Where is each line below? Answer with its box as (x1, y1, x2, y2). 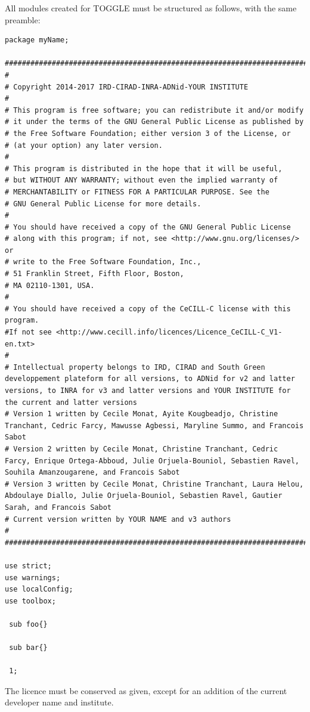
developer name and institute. (5, 696, 114, 708)
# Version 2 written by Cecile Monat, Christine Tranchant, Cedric (5, 444, 278, 453)
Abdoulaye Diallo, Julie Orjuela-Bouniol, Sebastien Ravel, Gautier (5, 491, 283, 500)
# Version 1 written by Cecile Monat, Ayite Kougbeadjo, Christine (5, 410, 278, 419)
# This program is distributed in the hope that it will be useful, (5, 164, 283, 173)
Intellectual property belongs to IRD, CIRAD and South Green (13, 363, 265, 372)
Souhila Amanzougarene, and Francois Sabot (5, 468, 180, 477)
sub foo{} (9, 620, 48, 629)
